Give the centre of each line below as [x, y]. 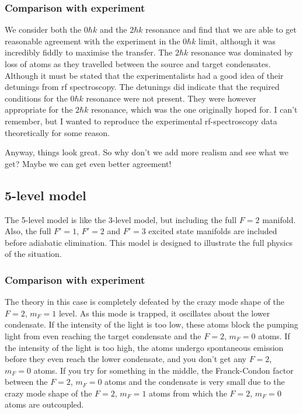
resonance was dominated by [242, 52]
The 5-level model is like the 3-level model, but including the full [121, 219]
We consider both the [43, 29]
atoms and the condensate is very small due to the [195, 382]
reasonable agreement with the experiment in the [93, 41]
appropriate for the [39, 109]
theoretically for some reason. [57, 132]
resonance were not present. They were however [171, 98]
